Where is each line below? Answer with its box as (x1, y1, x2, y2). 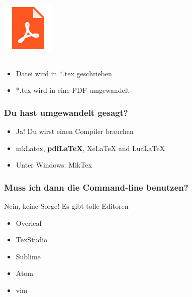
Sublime (16, 251, 41, 261)
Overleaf (16, 217, 42, 228)
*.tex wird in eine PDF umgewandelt (16, 85, 130, 95)
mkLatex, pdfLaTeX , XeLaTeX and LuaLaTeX (16, 142, 165, 153)
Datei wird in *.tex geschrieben (16, 68, 112, 78)
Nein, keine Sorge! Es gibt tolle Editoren (4, 201, 129, 211)
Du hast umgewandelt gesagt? (4, 106, 128, 118)
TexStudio (16, 234, 48, 245)
